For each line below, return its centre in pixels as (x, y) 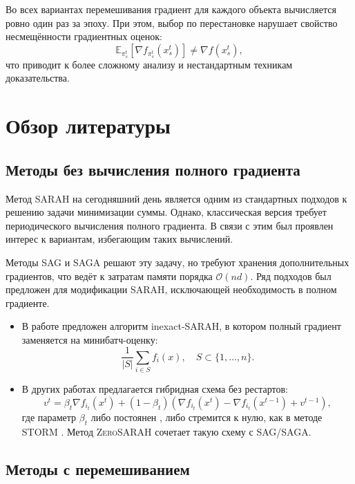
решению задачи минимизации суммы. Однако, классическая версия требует (166, 212)
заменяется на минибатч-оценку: (90, 339)
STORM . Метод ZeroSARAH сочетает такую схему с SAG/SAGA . (166, 431)
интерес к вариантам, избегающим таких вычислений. (119, 239)
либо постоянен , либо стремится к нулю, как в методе (207, 417)
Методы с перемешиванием (98, 468)
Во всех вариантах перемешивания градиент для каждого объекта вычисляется (171, 9)
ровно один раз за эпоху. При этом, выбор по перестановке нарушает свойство (172, 22)
